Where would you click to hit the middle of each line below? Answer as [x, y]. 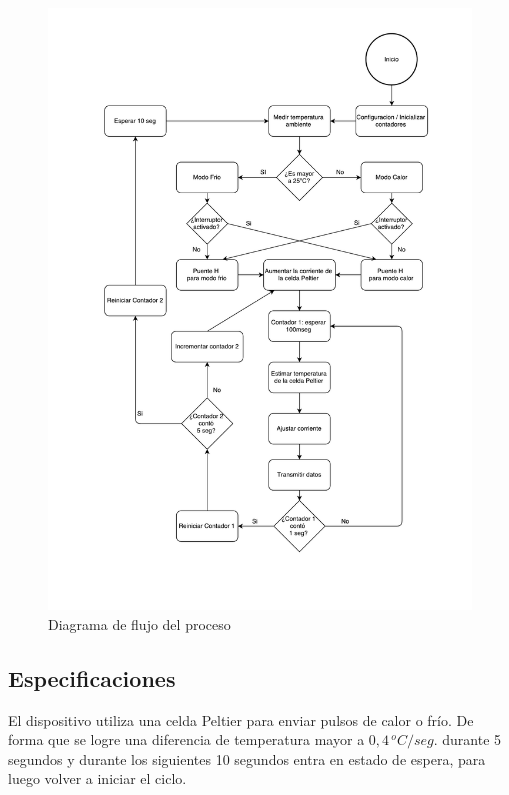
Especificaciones [92, 677]
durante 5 [472, 739]
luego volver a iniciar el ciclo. [97, 778]
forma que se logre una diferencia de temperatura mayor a [186, 739]
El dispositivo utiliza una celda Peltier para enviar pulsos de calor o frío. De [241, 719]
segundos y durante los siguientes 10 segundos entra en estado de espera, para [247, 758]
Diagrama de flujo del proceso [139, 623]
